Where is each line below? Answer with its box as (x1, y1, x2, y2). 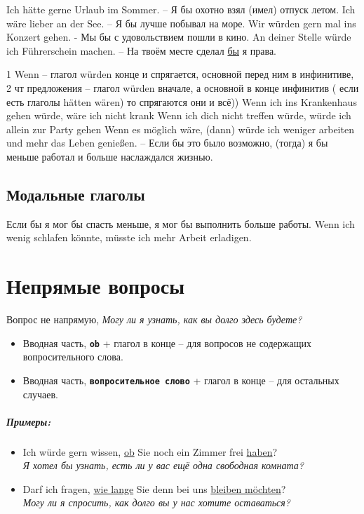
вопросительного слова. (22, 349, 123, 364)
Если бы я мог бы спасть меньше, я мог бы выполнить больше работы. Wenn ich (6, 216, 355, 231)
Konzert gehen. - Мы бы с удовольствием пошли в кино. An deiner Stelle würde (6, 29, 351, 44)
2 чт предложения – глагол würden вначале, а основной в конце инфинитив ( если (6, 80, 359, 95)
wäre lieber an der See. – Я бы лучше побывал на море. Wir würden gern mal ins (6, 15, 356, 30)
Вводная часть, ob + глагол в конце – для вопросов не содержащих (22, 335, 311, 350)
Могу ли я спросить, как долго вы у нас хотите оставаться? (22, 495, 290, 510)
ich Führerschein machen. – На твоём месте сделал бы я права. (6, 43, 276, 58)
